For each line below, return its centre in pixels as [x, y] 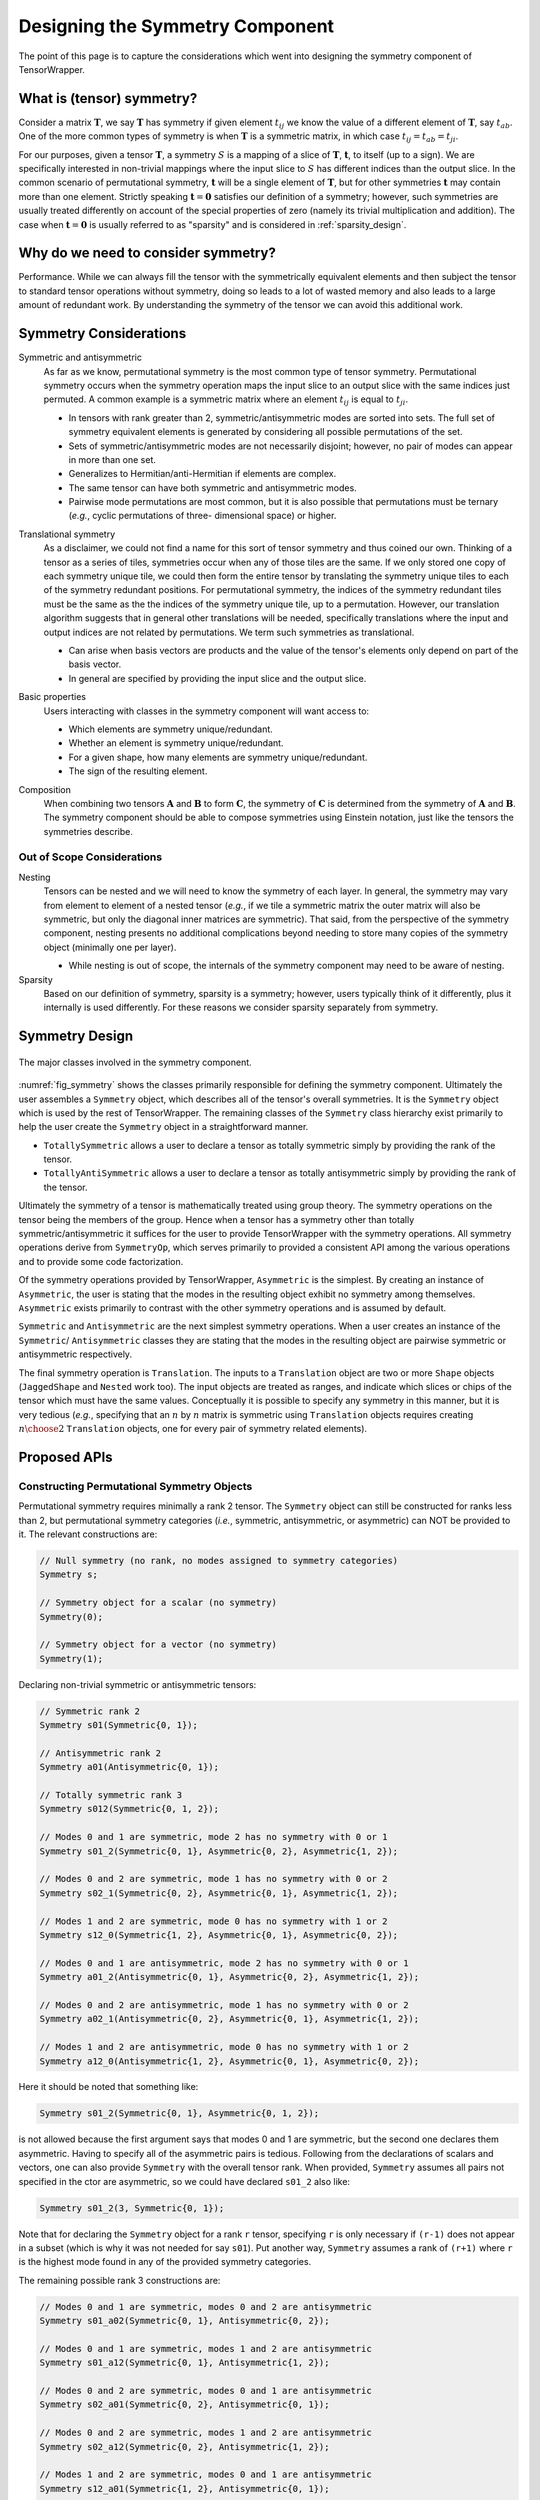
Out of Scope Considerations [90, 857]
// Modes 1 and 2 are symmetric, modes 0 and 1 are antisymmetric [205, 2474]
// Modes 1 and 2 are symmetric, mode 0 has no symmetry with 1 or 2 [213, 1921]
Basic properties [52, 697]
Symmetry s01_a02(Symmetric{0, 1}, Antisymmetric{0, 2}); [184, 2321]
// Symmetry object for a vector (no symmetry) [158, 1644]
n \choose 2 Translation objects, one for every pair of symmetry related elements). [193, 1429]
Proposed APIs [66, 1456]
